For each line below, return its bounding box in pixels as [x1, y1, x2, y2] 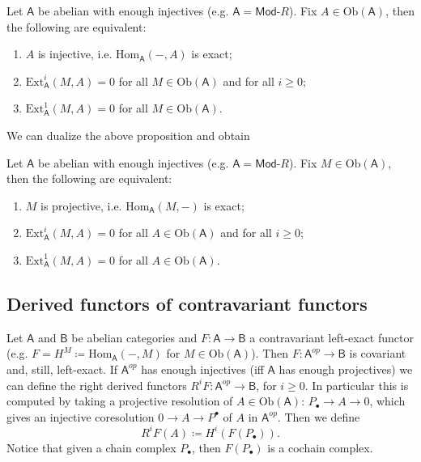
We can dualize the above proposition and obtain [6, 126, 250, 143]
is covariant [349, 345, 406, 362]
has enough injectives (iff [141, 360, 264, 377]
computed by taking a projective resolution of [6, 392, 233, 409]
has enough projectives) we [279, 360, 413, 377]
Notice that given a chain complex [6, 439, 176, 456]
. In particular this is [304, 376, 409, 393]
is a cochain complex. [267, 439, 373, 456]
